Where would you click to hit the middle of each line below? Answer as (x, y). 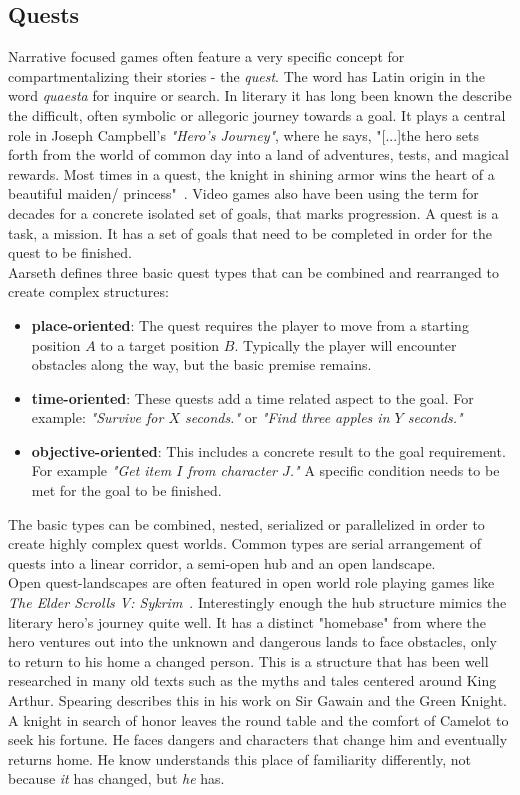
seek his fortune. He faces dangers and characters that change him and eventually (258, 739)
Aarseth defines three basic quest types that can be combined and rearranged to (253, 271)
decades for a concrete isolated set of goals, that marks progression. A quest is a (253, 212)
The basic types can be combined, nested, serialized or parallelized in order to (246, 523)
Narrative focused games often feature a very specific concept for (206, 56)
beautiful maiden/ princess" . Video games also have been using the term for (243, 193)
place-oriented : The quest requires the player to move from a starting (250, 324)
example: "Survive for (97, 417)
